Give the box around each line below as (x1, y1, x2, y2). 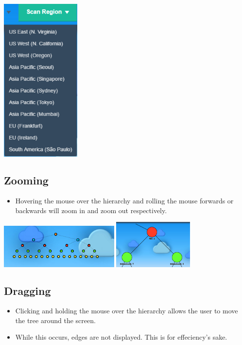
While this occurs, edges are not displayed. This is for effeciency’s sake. (15, 331, 227, 342)
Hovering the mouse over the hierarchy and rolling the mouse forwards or (15, 196, 234, 206)
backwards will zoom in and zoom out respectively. (15, 205, 167, 215)
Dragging (4, 283, 51, 298)
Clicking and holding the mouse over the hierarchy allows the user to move (15, 306, 238, 316)
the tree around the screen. (15, 315, 96, 325)
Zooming (4, 173, 49, 188)
